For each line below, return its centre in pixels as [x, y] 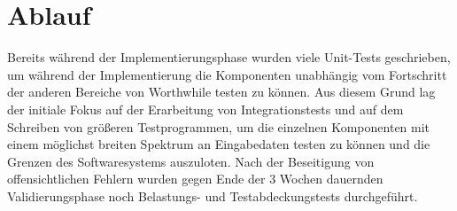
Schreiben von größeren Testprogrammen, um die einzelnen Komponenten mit [219, 126]
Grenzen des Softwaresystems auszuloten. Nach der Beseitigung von [191, 161]
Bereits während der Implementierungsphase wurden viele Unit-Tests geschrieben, [229, 57]
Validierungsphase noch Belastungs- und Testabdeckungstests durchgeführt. [213, 195]
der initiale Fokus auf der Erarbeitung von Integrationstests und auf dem [205, 109]
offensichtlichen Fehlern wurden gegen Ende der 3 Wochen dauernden [195, 179]
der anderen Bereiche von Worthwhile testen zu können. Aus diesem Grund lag [221, 92]
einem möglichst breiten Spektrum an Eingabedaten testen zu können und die [219, 144]
